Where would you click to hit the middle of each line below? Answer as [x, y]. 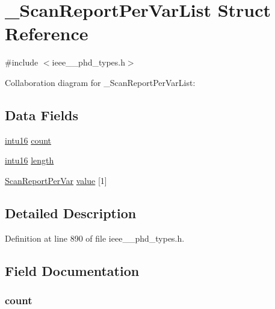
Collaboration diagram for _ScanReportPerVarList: [100, 82]
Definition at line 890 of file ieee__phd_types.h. [95, 238]
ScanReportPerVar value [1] [56, 180]
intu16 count [28, 140]
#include [22, 62]
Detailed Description [71, 213]
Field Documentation [72, 270]
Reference [47, 33]
